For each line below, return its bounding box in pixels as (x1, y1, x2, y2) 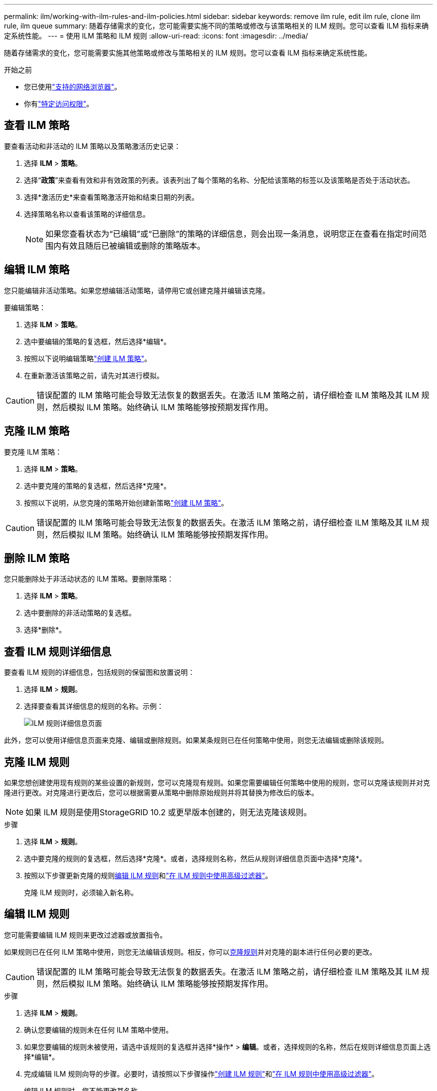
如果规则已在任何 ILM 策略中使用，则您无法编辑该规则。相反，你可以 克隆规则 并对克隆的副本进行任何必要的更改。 (4, 947, 377, 956)
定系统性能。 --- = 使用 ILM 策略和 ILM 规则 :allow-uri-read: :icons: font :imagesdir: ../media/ (4, 31, 308, 40)
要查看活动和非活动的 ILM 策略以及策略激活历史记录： (4, 141, 181, 150)
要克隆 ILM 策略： (4, 447, 62, 456)
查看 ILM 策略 (4, 119, 70, 132)
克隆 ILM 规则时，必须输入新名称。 (24, 888, 138, 897)
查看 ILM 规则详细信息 (4, 645, 112, 658)
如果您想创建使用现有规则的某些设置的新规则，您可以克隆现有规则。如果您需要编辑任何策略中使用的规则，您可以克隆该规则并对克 (4, 778, 430, 787)
